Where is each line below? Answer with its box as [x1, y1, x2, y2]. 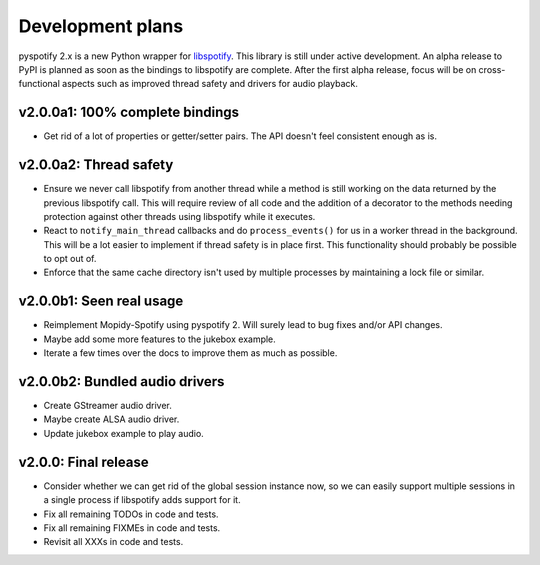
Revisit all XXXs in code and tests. [43, 536, 184, 548]
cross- [478, 63, 506, 75]
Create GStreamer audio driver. [43, 400, 172, 412]
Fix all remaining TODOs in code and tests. [43, 508, 219, 520]
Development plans [18, 15, 184, 37]
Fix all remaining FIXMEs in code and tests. [43, 521, 221, 534]
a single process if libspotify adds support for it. [43, 494, 241, 506]
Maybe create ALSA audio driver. [43, 413, 180, 425]
